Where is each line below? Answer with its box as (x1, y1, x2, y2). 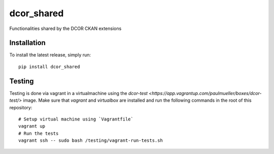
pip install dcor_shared (18, 64, 80, 70)
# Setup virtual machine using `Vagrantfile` (18, 116, 134, 122)
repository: (9, 104, 32, 110)
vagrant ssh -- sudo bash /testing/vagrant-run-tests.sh (18, 138, 163, 143)
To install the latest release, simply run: (9, 52, 91, 58)
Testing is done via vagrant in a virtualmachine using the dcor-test (9, 90, 148, 96)
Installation (9, 39, 46, 47)
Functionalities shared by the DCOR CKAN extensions (9, 25, 122, 32)
